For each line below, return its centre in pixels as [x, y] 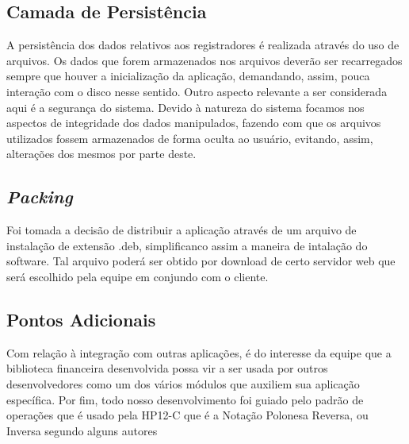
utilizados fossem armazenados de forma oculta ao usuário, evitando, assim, [190, 138]
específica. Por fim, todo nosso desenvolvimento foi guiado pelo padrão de [185, 399]
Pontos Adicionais [81, 319]
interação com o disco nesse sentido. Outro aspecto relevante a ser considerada [197, 91]
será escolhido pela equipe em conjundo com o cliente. [138, 276]
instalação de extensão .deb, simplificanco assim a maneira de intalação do [187, 245]
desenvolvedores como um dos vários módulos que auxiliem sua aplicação [183, 383]
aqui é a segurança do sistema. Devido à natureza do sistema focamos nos [185, 107]
